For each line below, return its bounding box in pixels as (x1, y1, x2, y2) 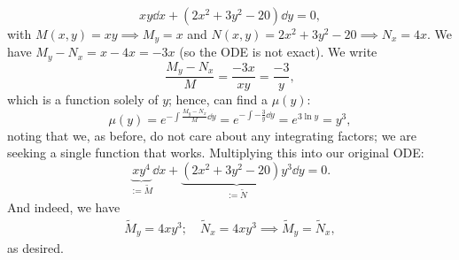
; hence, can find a (168, 90, 268, 109)
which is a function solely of (7, 90, 159, 109)
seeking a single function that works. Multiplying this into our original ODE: (7, 143, 424, 162)
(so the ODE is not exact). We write (179, 42, 377, 61)
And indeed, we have (7, 197, 121, 216)
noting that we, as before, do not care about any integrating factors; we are (7, 126, 416, 144)
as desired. (7, 239, 64, 257)
